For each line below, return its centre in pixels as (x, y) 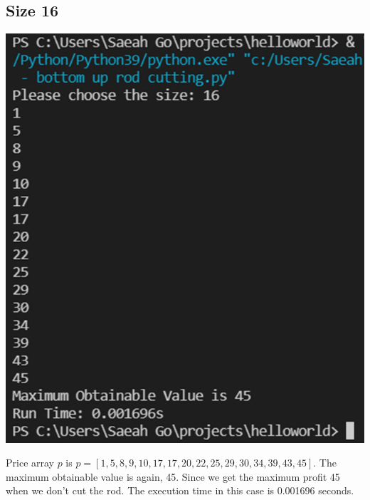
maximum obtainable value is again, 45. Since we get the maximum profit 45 (173, 476)
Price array (30, 463)
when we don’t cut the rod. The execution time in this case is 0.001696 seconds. (180, 490)
